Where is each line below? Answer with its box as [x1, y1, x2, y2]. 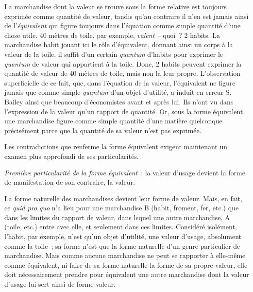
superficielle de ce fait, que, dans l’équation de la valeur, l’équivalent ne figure [4, 77, 236, 87]
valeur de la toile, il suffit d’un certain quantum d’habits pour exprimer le [4, 49, 223, 59]
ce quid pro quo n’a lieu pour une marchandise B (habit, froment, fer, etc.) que [4, 203, 239, 213]
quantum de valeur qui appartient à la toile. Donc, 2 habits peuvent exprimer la [4, 58, 242, 69]
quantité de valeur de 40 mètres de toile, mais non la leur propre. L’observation [4, 68, 240, 78]
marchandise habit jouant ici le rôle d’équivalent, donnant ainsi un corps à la [4, 39, 233, 50]
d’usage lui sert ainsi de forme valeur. [4, 279, 116, 289]
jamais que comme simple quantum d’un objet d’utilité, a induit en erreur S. [4, 87, 232, 97]
